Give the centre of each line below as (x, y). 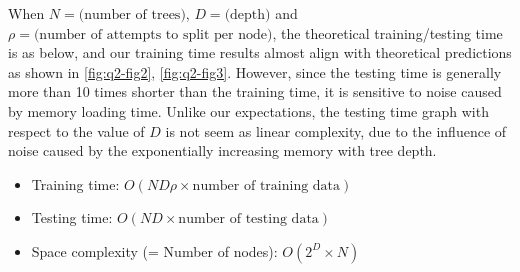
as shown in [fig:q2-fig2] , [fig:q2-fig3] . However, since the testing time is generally (255, 71)
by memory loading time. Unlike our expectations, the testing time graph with (248, 110)
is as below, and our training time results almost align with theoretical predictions (260, 52)
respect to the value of (76, 130)
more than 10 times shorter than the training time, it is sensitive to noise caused (255, 91)
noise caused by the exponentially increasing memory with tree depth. (222, 150)
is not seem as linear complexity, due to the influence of (336, 130)
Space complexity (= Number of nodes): (154, 250)
